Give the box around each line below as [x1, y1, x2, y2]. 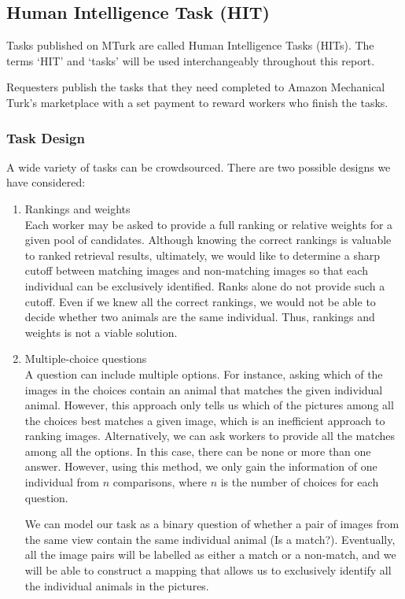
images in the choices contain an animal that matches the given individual [24, 381, 383, 397]
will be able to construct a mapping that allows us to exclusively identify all [24, 562, 392, 579]
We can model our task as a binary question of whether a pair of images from [24, 516, 399, 532]
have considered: [6, 174, 86, 190]
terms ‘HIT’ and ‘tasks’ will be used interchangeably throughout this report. [6, 52, 375, 68]
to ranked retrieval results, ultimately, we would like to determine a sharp [24, 246, 380, 263]
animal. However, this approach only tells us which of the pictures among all [24, 397, 394, 413]
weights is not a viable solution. [24, 324, 178, 340]
